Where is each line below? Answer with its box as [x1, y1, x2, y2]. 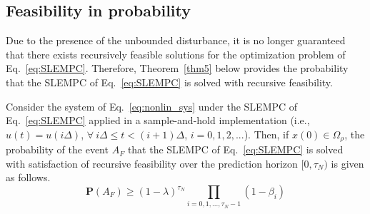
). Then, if [244, 126, 289, 141]
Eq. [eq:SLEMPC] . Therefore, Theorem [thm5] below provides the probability [6, 61, 349, 76]
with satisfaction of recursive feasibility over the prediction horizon [6, 156, 298, 170]
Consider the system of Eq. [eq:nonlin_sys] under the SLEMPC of [6, 98, 298, 113]
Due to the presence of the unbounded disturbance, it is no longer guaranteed [6, 33, 346, 48]
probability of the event [6, 142, 109, 157]
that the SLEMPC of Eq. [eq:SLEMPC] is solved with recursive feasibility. [6, 74, 333, 89]
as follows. [6, 170, 51, 185]
